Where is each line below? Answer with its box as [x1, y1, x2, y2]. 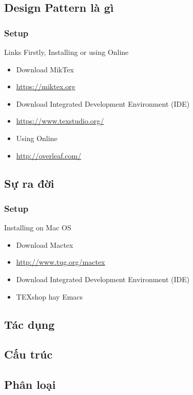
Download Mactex [16, 239, 73, 250]
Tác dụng [4, 316, 55, 332]
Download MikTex [16, 64, 74, 74]
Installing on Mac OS [4, 222, 71, 233]
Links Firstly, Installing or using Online [4, 47, 129, 57]
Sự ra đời [4, 175, 54, 191]
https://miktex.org [16, 81, 75, 92]
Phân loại [4, 377, 56, 392]
